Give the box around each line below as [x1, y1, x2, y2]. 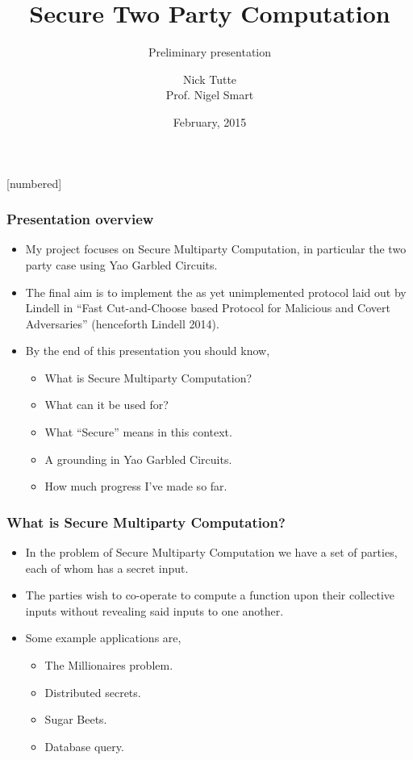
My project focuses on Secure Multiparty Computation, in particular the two [25, 240, 407, 257]
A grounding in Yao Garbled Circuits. [44, 450, 232, 467]
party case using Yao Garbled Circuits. [25, 256, 218, 273]
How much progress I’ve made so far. [44, 478, 227, 495]
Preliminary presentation [148, 44, 272, 61]
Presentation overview [6, 209, 154, 229]
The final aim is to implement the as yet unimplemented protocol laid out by [25, 283, 407, 300]
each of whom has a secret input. [25, 559, 189, 576]
